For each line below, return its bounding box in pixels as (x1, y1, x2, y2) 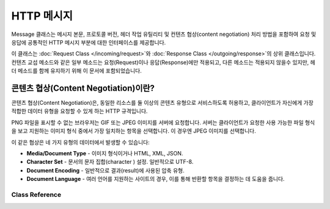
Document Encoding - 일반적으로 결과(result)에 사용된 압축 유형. (26, 166, 185, 174)
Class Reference (11, 190, 61, 199)
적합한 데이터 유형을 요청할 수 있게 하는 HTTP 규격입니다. (11, 107, 148, 115)
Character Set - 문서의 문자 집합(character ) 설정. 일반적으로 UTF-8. (26, 158, 194, 166)
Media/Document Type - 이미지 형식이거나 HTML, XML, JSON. (26, 149, 183, 157)
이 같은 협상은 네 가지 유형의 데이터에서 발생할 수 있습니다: (11, 138, 150, 146)
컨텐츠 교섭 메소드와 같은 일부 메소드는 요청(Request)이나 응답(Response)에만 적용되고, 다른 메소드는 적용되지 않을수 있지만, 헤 (11, 58, 316, 66)
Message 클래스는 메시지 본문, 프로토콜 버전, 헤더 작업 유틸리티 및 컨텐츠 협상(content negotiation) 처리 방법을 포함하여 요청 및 (11, 30, 317, 38)
